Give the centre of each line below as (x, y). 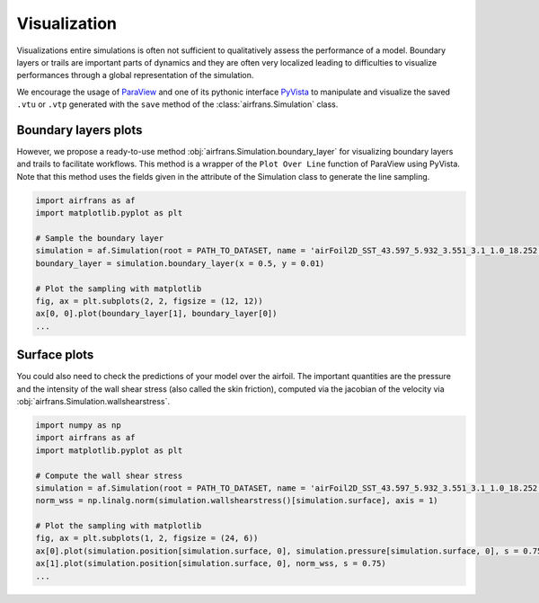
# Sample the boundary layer (100, 238)
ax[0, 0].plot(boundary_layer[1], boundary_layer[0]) (156, 314)
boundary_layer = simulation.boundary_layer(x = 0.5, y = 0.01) (180, 263)
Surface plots (55, 355)
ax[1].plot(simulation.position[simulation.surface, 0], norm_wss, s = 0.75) (211, 563)
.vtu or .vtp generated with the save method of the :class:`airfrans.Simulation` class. (177, 104)
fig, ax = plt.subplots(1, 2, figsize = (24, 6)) (147, 538)
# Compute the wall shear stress (109, 475)
